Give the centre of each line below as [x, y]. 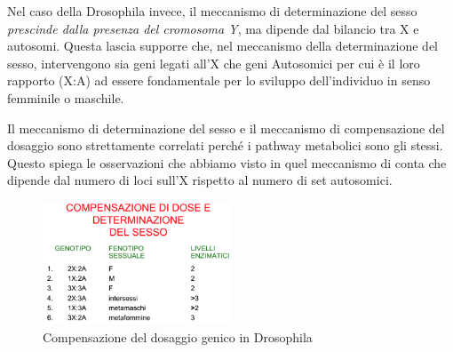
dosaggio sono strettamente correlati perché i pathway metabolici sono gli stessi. [225, 145]
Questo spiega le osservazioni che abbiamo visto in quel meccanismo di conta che [227, 162]
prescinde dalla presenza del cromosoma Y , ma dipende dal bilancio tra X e [213, 28]
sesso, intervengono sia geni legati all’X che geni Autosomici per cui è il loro [214, 63]
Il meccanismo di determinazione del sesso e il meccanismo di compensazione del [226, 128]
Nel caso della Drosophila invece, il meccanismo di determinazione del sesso [212, 11]
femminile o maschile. [66, 97]
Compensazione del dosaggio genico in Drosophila [178, 336]
